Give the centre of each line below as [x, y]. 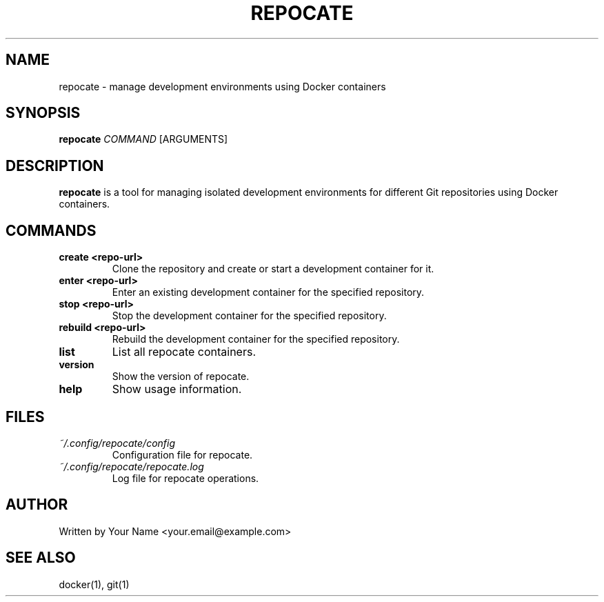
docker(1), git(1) [94, 584]
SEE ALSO [41, 558]
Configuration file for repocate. [182, 454]
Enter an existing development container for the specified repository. [268, 292]
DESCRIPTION [55, 165]
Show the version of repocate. [181, 377]
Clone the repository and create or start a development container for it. [273, 269]
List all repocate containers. [184, 352]
